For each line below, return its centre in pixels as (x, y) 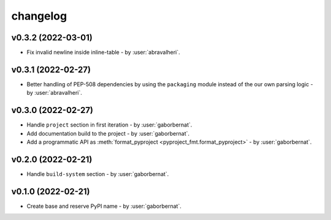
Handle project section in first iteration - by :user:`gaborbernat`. (109, 125)
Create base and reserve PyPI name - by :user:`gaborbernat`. (104, 206)
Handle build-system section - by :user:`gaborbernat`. (98, 174)
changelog (39, 16)
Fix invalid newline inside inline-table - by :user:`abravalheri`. (103, 53)
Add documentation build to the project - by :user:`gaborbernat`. (108, 133)
